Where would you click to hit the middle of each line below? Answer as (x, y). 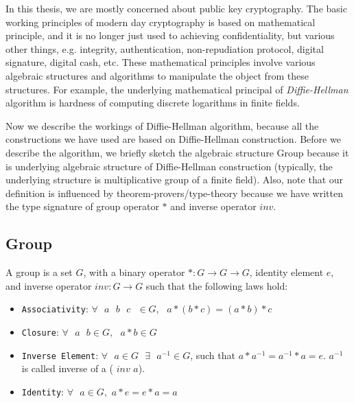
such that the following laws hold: (217, 285)
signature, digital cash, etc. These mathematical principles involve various (161, 62)
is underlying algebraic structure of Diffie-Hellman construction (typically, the (169, 166)
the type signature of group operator (82, 206)
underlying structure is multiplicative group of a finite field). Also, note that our (175, 180)
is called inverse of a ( (67, 368)
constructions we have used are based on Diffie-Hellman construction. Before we (173, 139)
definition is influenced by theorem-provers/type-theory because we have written (174, 193)
